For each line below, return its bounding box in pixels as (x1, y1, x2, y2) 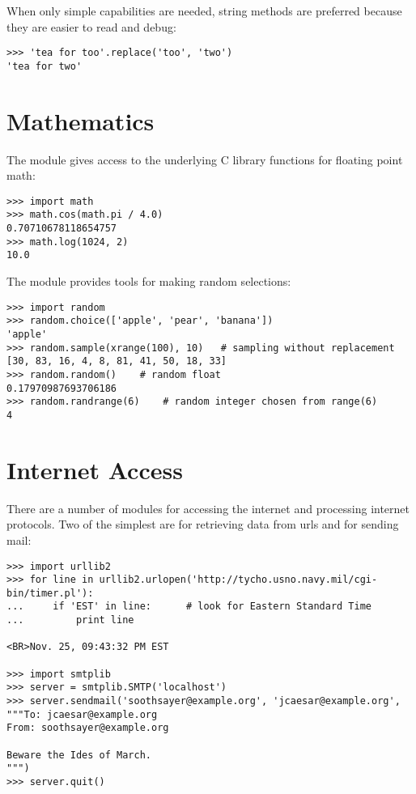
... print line (6, 614, 134, 626)
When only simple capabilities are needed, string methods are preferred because (6, 2, 402, 19)
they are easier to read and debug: (6, 18, 176, 35)
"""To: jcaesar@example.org (6, 708, 158, 720)
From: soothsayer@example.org (6, 722, 169, 734)
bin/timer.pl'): (6, 587, 94, 599)
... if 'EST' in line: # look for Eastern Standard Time (6, 601, 372, 613)
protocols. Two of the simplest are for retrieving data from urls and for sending (6, 516, 399, 533)
